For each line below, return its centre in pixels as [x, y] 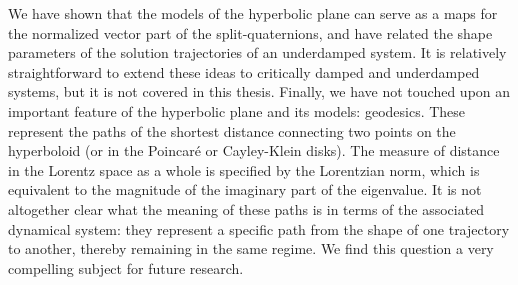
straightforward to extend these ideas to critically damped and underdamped [244, 71]
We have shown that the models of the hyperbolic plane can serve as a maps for [253, 13]
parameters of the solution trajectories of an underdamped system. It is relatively [257, 52]
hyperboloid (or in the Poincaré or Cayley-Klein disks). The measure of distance [254, 150]
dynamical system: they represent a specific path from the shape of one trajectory [259, 228]
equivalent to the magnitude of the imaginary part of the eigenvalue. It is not [245, 189]
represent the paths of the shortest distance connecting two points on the [232, 130]
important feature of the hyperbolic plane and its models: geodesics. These [237, 110]
